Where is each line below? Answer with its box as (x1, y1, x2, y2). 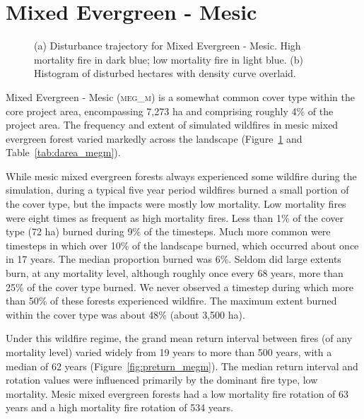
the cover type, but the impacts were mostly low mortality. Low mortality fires (6, 196, 346, 211)
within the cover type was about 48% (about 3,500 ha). (6, 307, 245, 321)
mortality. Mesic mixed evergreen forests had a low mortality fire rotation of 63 (6, 386, 349, 401)
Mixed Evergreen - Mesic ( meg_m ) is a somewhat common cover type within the (6, 89, 355, 104)
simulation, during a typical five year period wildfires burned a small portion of (6, 182, 349, 197)
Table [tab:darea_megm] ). (6, 145, 121, 160)
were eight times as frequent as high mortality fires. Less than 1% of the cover (6, 210, 344, 225)
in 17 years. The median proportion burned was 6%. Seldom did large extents (6, 252, 341, 266)
